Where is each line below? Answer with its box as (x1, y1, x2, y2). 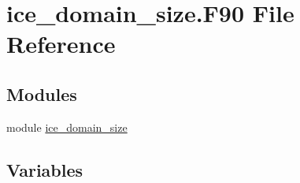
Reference (6, 28, 116, 60)
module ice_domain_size (6, 118, 128, 135)
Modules (6, 81, 77, 106)
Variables (6, 157, 83, 181)
